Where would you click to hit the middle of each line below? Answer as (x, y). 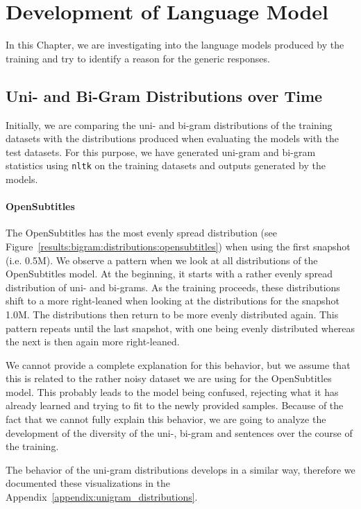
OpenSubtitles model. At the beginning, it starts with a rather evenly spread (169, 274)
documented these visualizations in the (88, 483)
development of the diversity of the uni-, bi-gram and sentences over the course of (179, 432)
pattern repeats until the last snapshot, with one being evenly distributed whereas (180, 328)
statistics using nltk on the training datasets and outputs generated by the (166, 165)
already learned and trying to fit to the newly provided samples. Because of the (175, 405)
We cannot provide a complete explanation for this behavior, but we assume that (178, 364)
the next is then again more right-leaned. (93, 342)
